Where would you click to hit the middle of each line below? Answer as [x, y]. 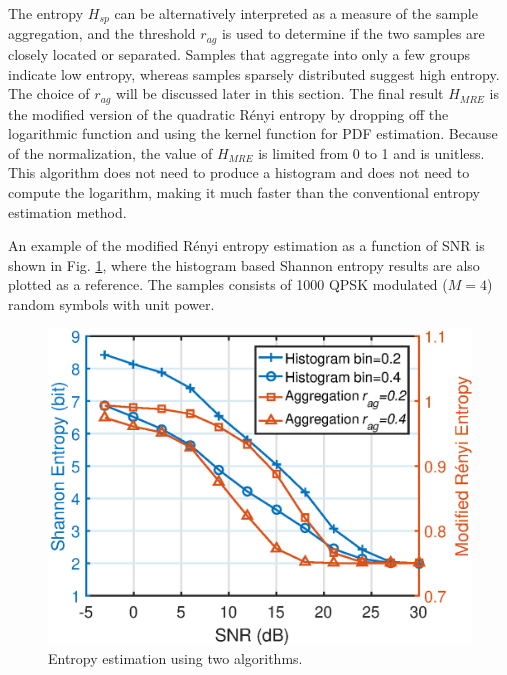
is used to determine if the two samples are [353, 33]
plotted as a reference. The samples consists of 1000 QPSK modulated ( [228, 284]
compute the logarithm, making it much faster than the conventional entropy [244, 191]
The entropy [46, 13]
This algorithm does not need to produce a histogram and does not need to [239, 172]
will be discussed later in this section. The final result [279, 93]
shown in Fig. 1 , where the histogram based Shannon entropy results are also [244, 264]
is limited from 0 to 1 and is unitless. [371, 152]
